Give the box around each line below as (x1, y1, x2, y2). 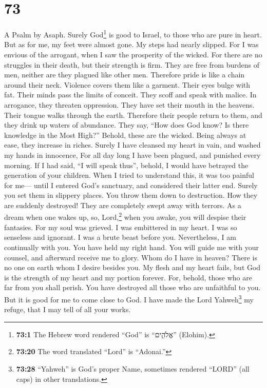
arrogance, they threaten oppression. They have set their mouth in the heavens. (4, 99, 255, 110)
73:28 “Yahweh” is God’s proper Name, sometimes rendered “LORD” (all (16, 363, 250, 374)
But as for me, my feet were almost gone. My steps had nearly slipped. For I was (4, 39, 259, 50)
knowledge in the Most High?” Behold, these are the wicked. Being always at (4, 129, 246, 140)
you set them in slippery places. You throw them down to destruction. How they (4, 190, 258, 200)
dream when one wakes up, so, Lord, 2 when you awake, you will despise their (4, 210, 246, 222)
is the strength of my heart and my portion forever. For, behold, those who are (4, 272, 252, 282)
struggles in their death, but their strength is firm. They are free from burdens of (4, 59, 259, 70)
